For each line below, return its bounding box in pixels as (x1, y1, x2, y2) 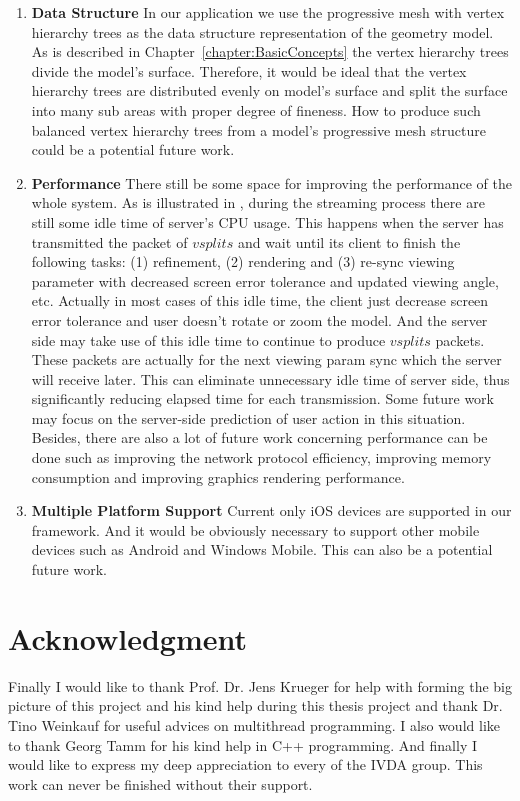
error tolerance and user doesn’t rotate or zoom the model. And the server (31, 309, 488, 330)
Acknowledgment (8, 617, 247, 658)
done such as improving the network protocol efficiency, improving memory (31, 447, 492, 468)
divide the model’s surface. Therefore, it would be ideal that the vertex (31, 60, 467, 81)
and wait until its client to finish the (237, 231, 461, 252)
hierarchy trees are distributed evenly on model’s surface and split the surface (31, 80, 508, 101)
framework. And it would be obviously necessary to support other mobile (31, 519, 480, 540)
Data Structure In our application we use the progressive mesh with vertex (31, 2, 505, 22)
